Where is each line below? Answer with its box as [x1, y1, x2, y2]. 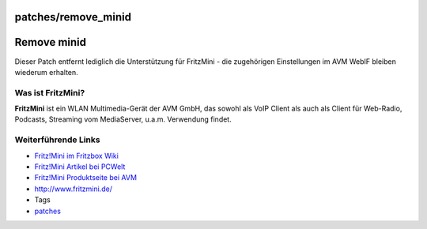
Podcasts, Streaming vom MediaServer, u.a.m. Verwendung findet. [14, 114, 232, 124]
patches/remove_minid [14, 10, 132, 24]
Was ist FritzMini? [14, 87, 85, 98]
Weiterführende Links [14, 134, 100, 145]
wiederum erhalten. [14, 67, 78, 77]
